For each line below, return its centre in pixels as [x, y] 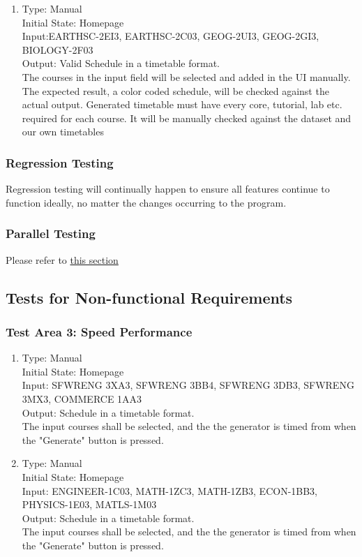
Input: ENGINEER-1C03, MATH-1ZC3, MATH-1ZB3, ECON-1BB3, [170, 490]
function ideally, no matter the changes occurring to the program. [146, 202]
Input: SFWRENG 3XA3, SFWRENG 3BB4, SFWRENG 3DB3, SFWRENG [188, 385]
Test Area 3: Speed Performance [99, 331]
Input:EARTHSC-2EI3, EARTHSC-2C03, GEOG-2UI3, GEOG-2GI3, [171, 36]
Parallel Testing [51, 233]
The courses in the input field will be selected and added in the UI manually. [186, 76]
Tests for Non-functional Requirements [149, 297]
